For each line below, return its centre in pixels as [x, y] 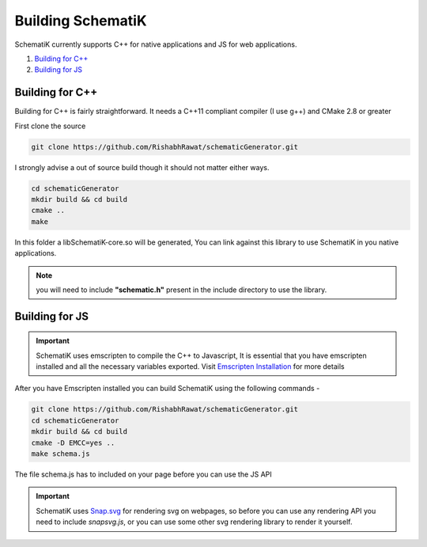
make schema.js [60, 454]
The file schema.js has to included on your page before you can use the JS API [143, 474]
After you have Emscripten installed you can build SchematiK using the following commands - [167, 389]
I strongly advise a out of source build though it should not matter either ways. [142, 167]
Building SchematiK [81, 21]
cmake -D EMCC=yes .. [73, 443]
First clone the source [50, 126]
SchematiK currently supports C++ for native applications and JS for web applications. [156, 44]
